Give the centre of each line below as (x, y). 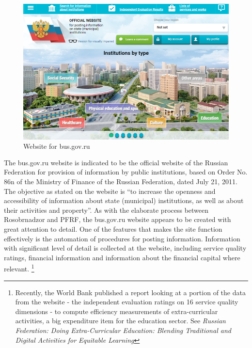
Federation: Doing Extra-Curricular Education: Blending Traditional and (123, 330)
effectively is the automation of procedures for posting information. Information (122, 238)
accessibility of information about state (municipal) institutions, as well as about (124, 200)
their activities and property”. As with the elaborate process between (106, 210)
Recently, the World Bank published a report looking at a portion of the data (130, 292)
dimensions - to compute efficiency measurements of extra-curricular (117, 311)
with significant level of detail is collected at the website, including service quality (125, 248)
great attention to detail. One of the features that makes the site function (113, 229)
